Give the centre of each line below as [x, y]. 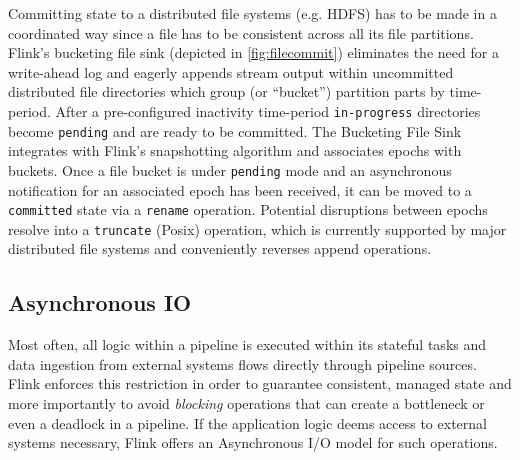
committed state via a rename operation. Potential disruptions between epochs [248, 209]
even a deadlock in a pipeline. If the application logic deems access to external [247, 422]
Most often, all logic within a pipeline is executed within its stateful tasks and [247, 344]
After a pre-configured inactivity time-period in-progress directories [268, 110]
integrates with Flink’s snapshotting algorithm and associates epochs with [235, 150]
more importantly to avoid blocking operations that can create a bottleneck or [246, 403]
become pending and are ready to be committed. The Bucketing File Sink [235, 130]
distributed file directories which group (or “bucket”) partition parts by [226, 91]
